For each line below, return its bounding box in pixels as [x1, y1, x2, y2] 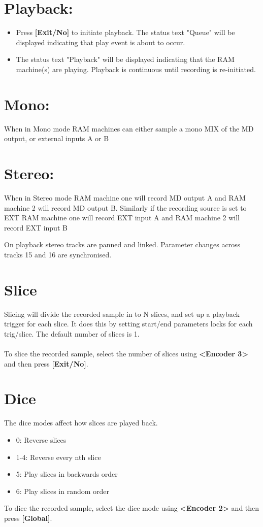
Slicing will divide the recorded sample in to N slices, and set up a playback [4, 308, 240, 319]
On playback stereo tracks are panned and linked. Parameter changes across [4, 239, 241, 250]
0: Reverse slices [16, 434, 67, 445]
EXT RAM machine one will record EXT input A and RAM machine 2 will [4, 212, 240, 223]
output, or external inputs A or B [4, 133, 109, 144]
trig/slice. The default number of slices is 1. [4, 328, 140, 339]
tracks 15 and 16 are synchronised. [4, 249, 112, 259]
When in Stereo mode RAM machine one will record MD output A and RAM [4, 192, 246, 203]
